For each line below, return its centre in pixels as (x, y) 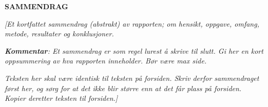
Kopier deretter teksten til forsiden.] (61, 98)
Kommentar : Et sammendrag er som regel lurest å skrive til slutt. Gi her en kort (134, 50)
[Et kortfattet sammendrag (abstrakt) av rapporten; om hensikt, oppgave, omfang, (132, 23)
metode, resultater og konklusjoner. (59, 34)
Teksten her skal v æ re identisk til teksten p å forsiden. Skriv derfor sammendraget (132, 78)
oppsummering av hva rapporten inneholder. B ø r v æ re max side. (106, 61)
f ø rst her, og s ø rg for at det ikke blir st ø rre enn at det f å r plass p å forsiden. (123, 88)
